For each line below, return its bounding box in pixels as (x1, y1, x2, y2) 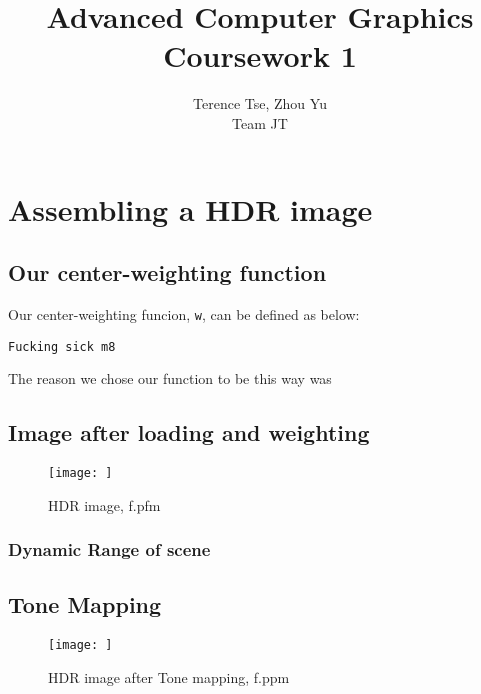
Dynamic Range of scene (8, 537, 211, 562)
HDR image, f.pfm (48, 494, 161, 515)
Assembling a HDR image (8, 188, 373, 229)
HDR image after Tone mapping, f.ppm (48, 666, 290, 687)
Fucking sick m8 (8, 339, 116, 354)
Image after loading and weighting (8, 417, 370, 448)
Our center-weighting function (8, 257, 327, 288)
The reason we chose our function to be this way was (8, 368, 332, 389)
